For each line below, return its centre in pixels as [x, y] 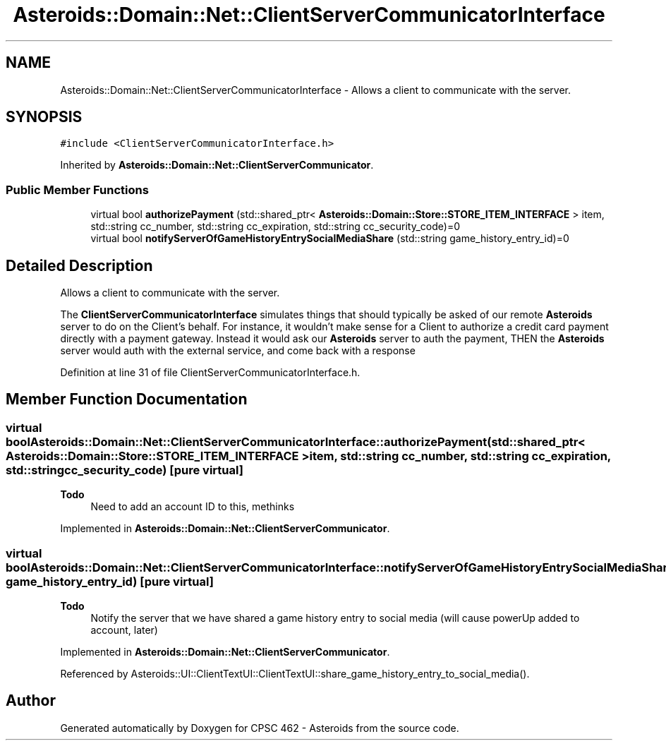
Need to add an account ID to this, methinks [193, 507]
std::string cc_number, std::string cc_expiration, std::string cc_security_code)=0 [276, 227]
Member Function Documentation [127, 399]
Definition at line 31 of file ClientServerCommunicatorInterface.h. [210, 373]
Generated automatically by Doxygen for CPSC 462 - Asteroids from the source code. [260, 728]
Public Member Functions [77, 189]
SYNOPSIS [44, 117]
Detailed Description [79, 265]
